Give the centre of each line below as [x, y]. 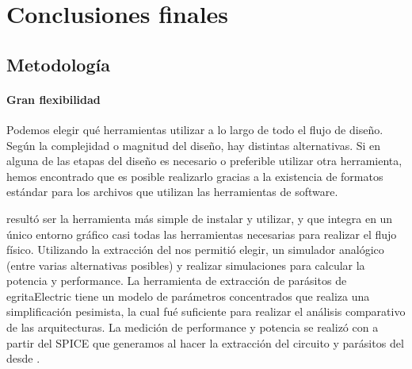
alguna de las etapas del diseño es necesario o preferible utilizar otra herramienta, [204, 161]
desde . [23, 358]
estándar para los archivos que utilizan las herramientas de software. [172, 192]
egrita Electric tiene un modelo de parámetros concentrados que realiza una [188, 296]
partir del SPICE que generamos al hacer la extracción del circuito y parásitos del [205, 342]
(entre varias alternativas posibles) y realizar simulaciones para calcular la [186, 265]
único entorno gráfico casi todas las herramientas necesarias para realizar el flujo [202, 234]
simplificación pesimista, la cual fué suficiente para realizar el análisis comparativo [206, 311]
